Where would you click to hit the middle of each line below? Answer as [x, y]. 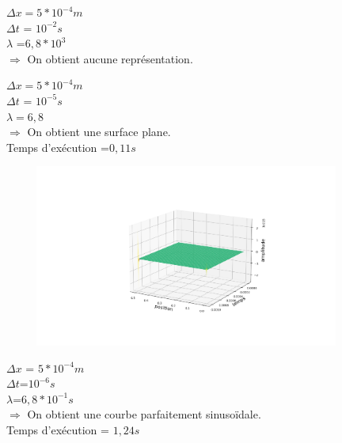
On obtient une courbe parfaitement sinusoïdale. [144, 414]
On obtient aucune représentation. [110, 58]
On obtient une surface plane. [99, 132]
